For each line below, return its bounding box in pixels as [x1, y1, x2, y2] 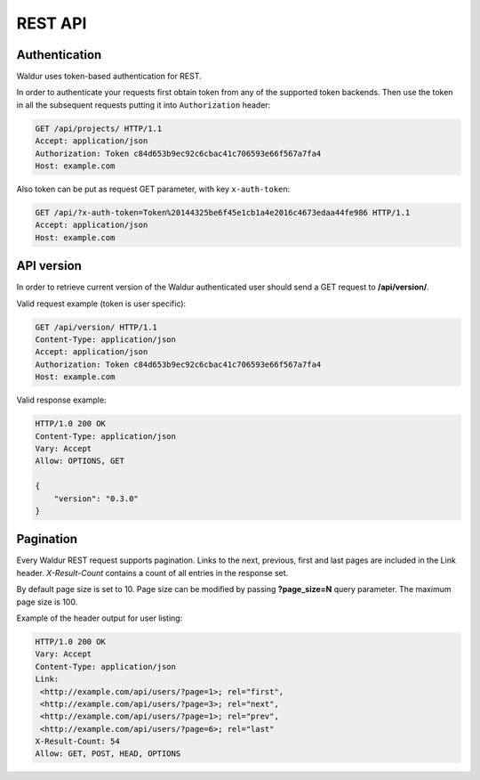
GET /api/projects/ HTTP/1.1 [35, 123, 163, 134]
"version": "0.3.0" [53, 493, 140, 503]
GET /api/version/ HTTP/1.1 [35, 321, 157, 332]
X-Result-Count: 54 [35, 736, 120, 747]
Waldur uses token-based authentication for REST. [16, 71, 202, 82]
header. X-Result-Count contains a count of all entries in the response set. [16, 567, 289, 578]
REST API [16, 13, 87, 33]
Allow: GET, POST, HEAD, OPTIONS [35, 749, 181, 759]
